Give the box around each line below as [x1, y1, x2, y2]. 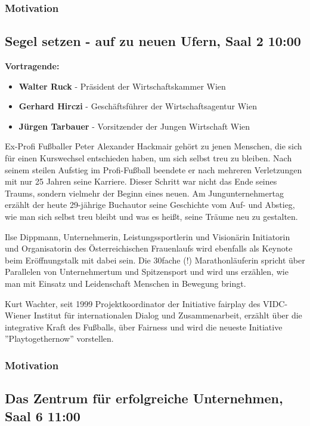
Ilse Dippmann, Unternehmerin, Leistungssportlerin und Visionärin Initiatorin [5, 230, 290, 243]
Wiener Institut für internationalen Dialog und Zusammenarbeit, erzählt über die [5, 309, 302, 321]
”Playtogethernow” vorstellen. [5, 332, 114, 345]
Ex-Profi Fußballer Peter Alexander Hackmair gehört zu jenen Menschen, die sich [5, 140, 302, 152]
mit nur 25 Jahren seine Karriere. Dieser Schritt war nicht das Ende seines [5, 175, 277, 188]
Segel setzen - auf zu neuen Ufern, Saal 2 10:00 [5, 32, 301, 50]
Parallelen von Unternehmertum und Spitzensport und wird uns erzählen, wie [5, 265, 289, 278]
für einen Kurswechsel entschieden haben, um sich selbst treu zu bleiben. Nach [5, 152, 292, 164]
